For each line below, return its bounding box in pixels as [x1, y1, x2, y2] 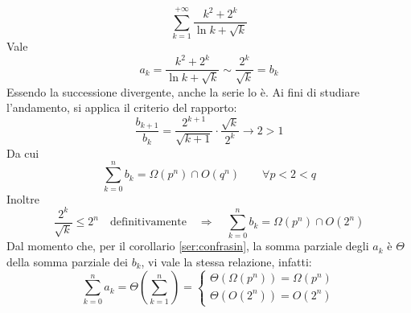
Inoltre [6, 190, 39, 207]
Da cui [6, 144, 39, 161]
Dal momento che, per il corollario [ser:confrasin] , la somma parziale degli [6, 237, 369, 254]
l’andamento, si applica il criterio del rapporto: [6, 99, 237, 116]
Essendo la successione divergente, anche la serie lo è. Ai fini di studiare [6, 83, 360, 100]
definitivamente [109, 216, 187, 229]
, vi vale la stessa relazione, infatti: [141, 253, 312, 270]
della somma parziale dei [6, 253, 128, 270]
